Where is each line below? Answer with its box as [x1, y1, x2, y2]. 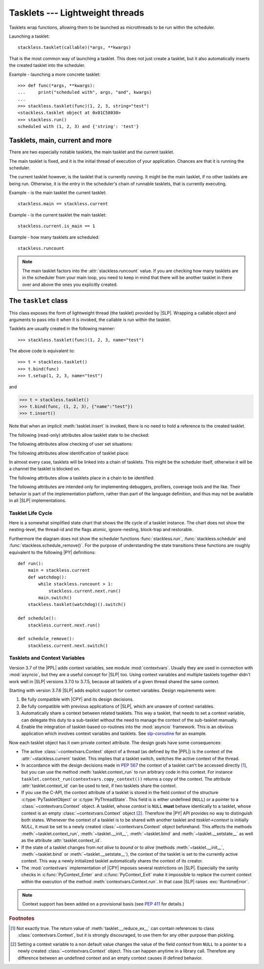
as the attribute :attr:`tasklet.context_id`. [21, 838, 102, 843]
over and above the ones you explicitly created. [22, 281, 118, 287]
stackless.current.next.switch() [27, 643, 109, 648]
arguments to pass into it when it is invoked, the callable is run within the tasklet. [9, 317, 171, 323]
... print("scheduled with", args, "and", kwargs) [18, 89, 152, 95]
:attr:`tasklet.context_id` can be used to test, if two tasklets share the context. [21, 783, 177, 789]
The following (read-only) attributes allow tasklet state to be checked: [9, 432, 150, 438]
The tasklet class [9, 297, 68, 305]
